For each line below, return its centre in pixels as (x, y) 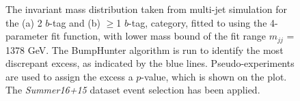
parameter (27, 36)
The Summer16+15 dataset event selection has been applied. (133, 90)
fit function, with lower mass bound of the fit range (159, 36)
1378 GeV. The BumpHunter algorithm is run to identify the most (145, 49)
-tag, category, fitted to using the (198, 22)
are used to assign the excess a (69, 76)
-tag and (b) (75, 22)
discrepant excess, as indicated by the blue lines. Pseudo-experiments (150, 63)
